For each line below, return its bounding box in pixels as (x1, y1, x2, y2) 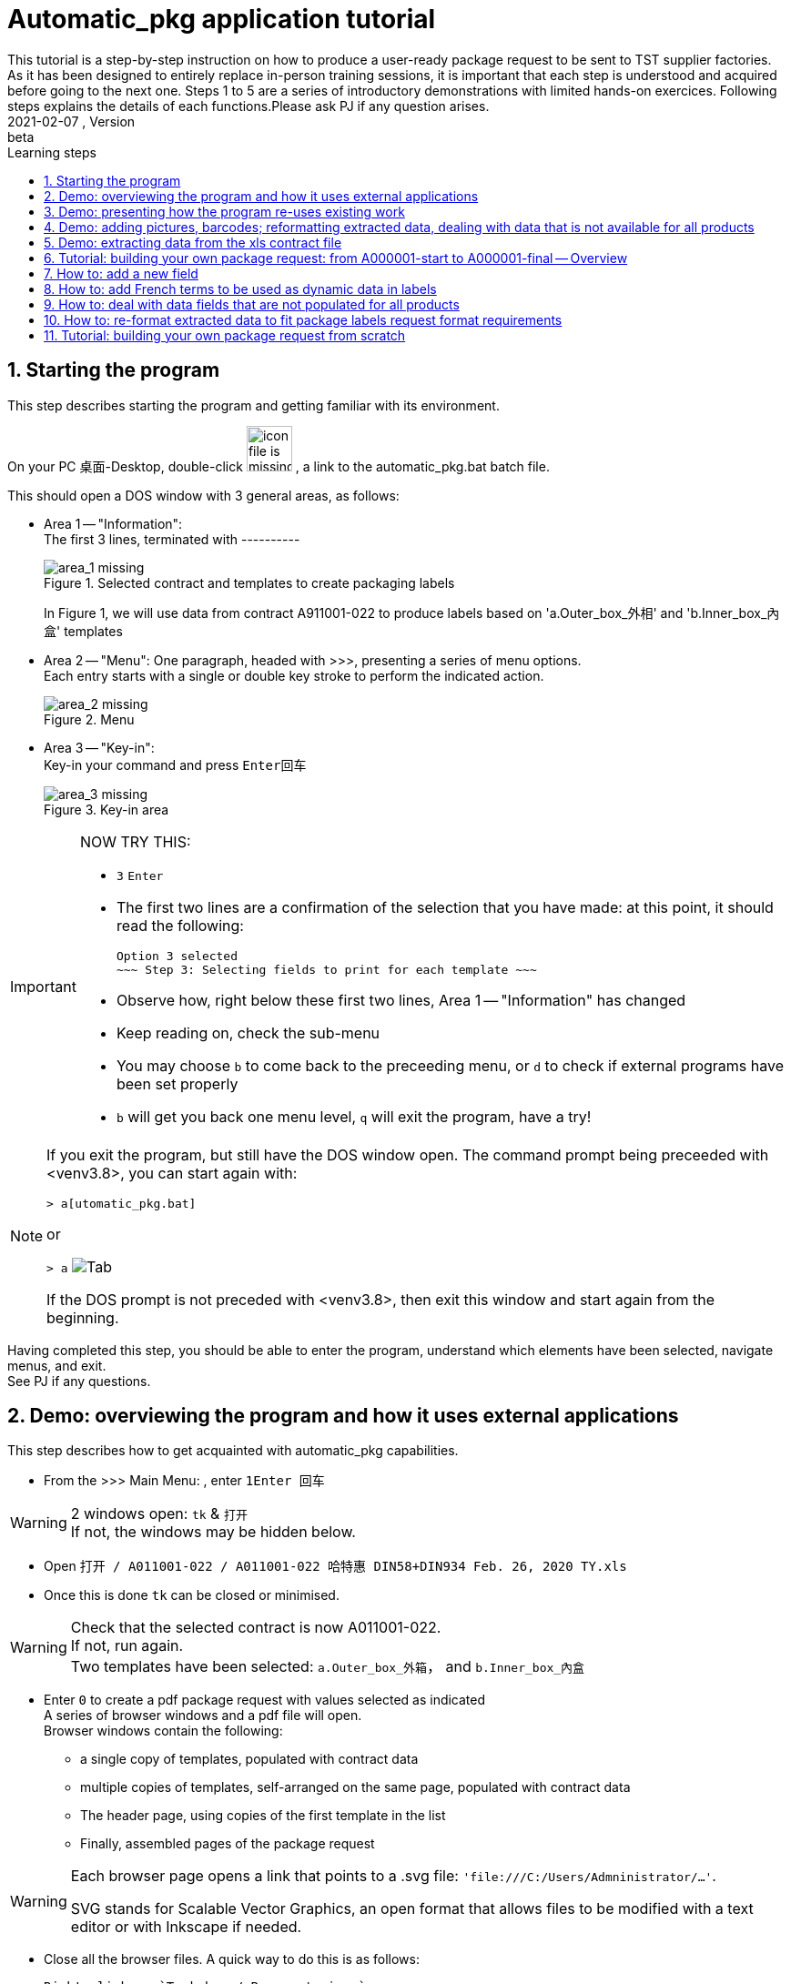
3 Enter (116, 868, 164, 883)
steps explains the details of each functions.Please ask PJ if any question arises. (7, 97, 490, 114)
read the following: (116, 916, 244, 935)
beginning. (46, 1308, 119, 1327)
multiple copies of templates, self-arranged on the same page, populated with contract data (80, 1779, 631, 1796)
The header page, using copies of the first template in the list (80, 1807, 446, 1824)
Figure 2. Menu (44, 711, 135, 727)
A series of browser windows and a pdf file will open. (44, 1707, 362, 1724)
